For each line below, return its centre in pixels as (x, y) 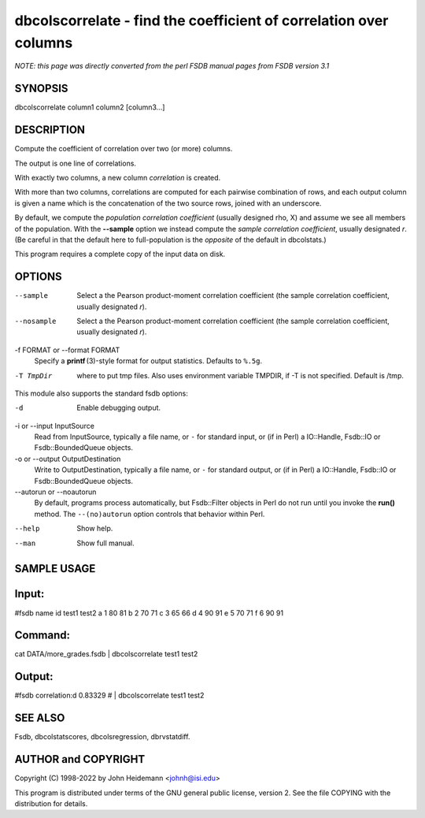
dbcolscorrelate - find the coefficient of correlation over (201, 20)
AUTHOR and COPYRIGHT (80, 759)
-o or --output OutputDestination (68, 459)
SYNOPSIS (41, 89)
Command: (42, 636)
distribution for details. (51, 803)
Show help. (95, 529)
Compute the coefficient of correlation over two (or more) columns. (124, 149)
